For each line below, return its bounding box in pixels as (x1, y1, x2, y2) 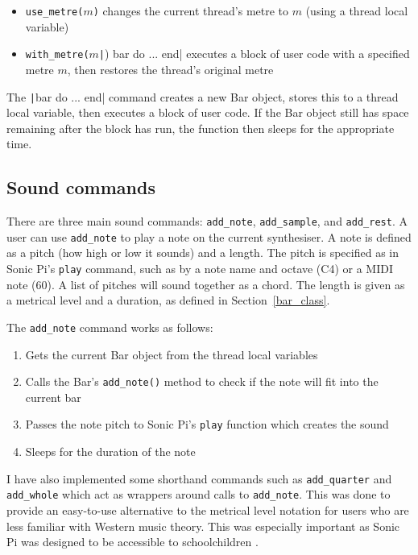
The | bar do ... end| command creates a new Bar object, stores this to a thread (6, 88, 399, 105)
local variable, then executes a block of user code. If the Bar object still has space (6, 104, 409, 121)
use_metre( (25, 6, 84, 18)
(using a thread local (305, 2, 408, 19)
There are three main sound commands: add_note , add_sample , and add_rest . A (6, 213, 408, 230)
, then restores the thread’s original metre (67, 60, 274, 77)
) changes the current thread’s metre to (93, 2, 289, 19)
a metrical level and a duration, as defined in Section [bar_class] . (6, 292, 330, 309)
